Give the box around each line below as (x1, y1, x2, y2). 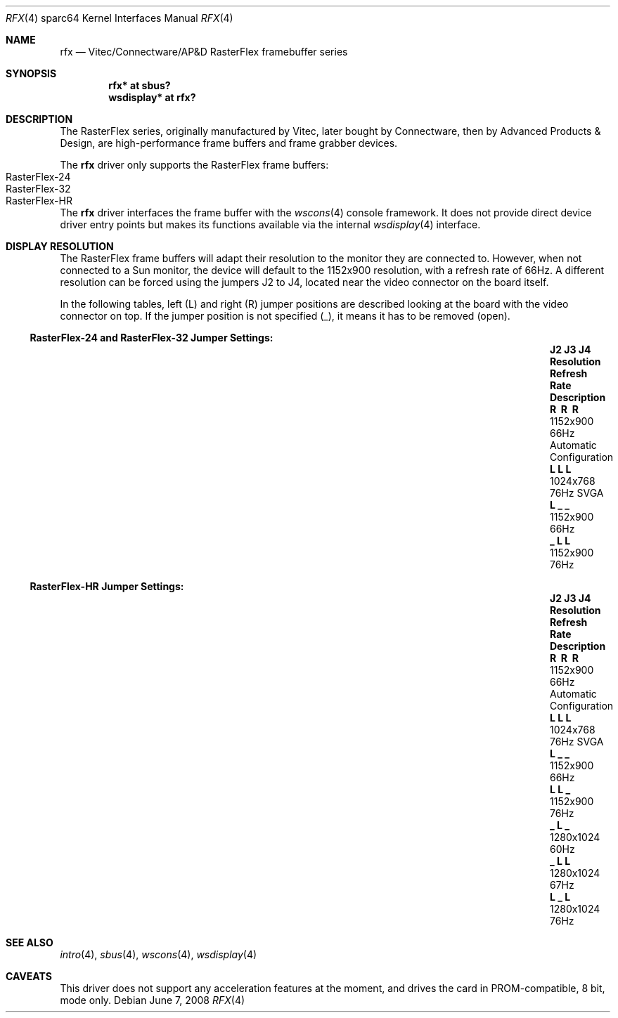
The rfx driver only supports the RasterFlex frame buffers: (60, 159, 329, 171)
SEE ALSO (6, 937, 53, 948)
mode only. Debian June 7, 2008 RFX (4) (60, 994, 245, 1006)
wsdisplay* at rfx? (108, 91, 196, 103)
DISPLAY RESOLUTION (6, 240, 114, 252)
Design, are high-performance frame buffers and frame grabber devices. (60, 137, 398, 149)
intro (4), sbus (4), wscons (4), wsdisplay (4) (60, 948, 257, 960)
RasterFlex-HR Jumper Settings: (30, 580, 184, 592)
